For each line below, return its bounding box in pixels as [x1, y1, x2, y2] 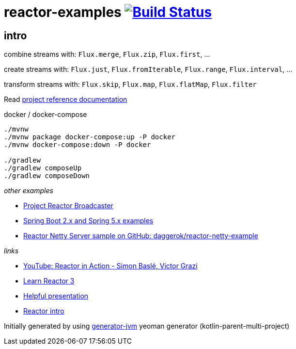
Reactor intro [23, 307, 64, 316]
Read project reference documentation [4, 95, 127, 104]
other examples [4, 186, 53, 195]
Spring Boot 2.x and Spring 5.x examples [23, 216, 154, 225]
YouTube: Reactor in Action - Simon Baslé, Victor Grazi [23, 262, 198, 270]
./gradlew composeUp [4, 164, 82, 172]
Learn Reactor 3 [23, 277, 75, 285]
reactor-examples [4, 4, 122, 20]
